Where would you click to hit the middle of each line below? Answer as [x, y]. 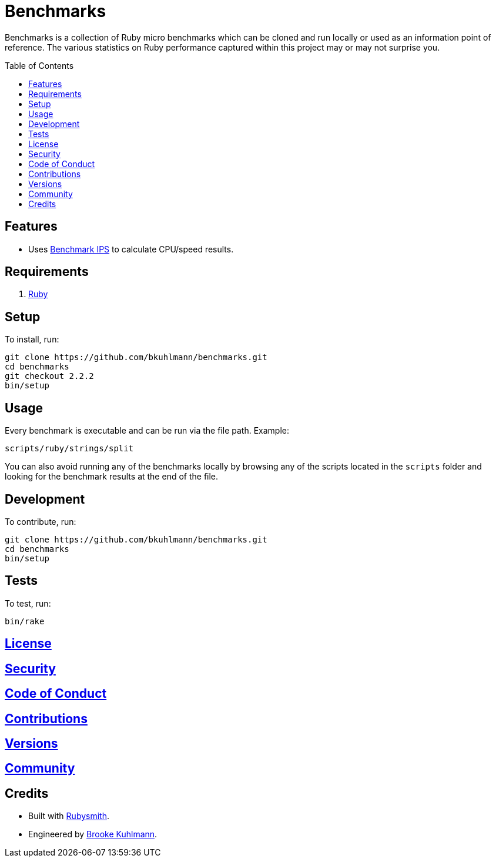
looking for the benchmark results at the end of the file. [112, 477]
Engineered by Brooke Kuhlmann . [93, 834]
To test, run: [28, 603]
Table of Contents [39, 65]
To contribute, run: [41, 521]
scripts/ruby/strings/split [69, 449]
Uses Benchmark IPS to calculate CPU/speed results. [131, 249]
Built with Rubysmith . [69, 816]
